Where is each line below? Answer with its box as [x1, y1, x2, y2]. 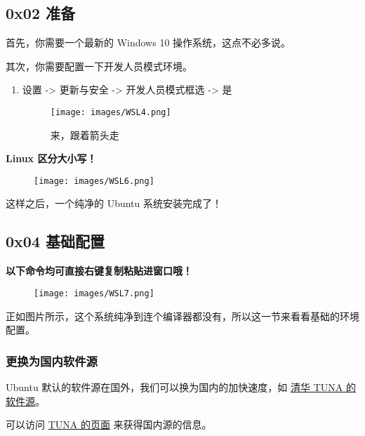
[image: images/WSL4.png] [50, 107, 171, 117]
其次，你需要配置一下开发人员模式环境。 [6, 58, 192, 73]
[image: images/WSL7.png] [34, 288, 154, 298]
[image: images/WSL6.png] [34, 176, 154, 186]
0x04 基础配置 [6, 230, 105, 252]
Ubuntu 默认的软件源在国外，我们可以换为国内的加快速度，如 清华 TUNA [6, 379, 343, 394]
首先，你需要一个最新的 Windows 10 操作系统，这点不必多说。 [6, 35, 291, 50]
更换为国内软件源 [6, 352, 98, 369]
